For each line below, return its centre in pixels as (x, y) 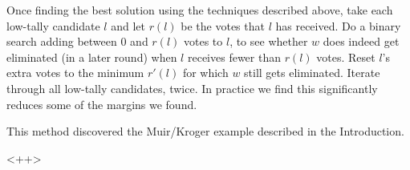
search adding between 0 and (77, 41)
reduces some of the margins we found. (102, 104)
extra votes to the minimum (75, 73)
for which (205, 73)
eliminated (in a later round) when (92, 57)
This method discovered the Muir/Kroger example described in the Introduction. (205, 131)
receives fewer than (234, 57)
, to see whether (269, 41)
